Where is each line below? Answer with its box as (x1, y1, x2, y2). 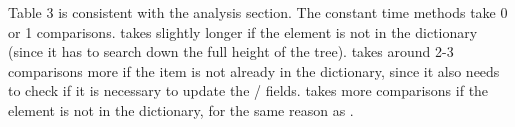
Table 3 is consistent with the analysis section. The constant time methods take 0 (8, 2, 508, 22)
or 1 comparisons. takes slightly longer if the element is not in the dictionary (8, 21, 478, 42)
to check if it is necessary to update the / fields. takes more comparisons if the (8, 80, 489, 101)
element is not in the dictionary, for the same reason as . (8, 99, 354, 120)
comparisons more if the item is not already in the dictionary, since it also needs (8, 60, 500, 81)
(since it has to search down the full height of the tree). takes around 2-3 (8, 41, 454, 62)
